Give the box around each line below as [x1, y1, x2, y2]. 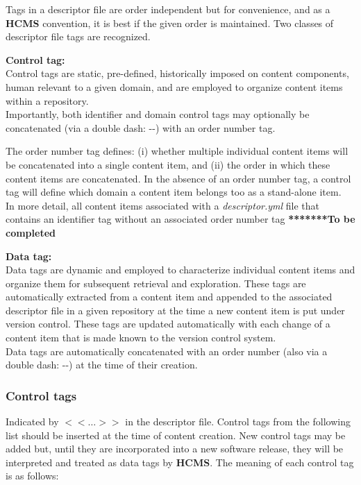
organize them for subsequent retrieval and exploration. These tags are [6, 275, 306, 290]
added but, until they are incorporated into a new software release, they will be [6, 441, 344, 456]
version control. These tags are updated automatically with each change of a [6, 316, 330, 331]
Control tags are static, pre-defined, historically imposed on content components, [6, 66, 349, 80]
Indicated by [6, 414, 59, 429]
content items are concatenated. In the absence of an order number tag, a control [6, 171, 351, 185]
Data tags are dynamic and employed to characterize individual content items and [6, 262, 355, 277]
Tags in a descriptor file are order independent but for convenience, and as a [6, 2, 330, 16]
